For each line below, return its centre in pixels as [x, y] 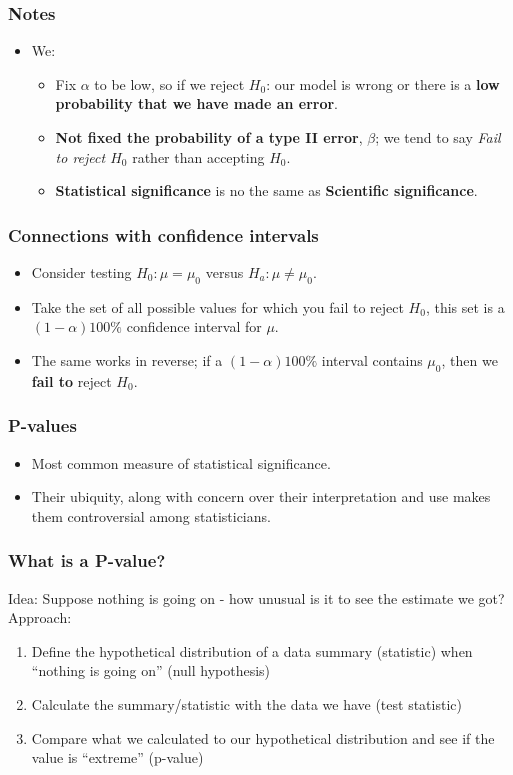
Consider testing [81, 272]
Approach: [40, 617]
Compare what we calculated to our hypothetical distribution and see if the [263, 737]
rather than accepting [198, 156]
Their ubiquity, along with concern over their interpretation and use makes [261, 496]
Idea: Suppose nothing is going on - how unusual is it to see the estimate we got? [256, 597]
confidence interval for [194, 326]
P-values [42, 425]
